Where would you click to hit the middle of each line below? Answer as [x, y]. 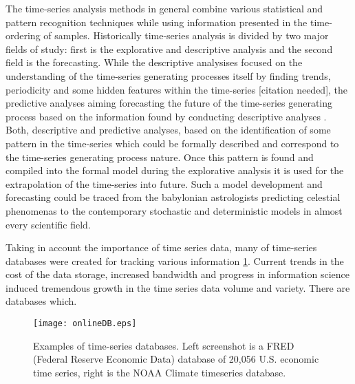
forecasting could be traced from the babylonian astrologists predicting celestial [173, 197]
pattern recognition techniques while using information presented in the [157, 22]
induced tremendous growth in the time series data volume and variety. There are [178, 287]
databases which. [41, 301]
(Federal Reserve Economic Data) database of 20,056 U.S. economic [176, 359]
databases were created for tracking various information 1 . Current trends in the [175, 260]
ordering [23, 35]
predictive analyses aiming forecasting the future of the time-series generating [169, 103]
